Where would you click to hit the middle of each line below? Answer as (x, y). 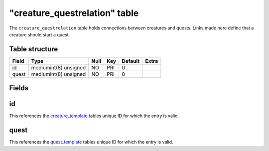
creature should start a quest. (40, 34)
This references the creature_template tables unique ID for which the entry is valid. (94, 116)
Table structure (34, 49)
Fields (19, 88)
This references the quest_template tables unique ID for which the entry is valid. (91, 142)
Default (131, 61)
